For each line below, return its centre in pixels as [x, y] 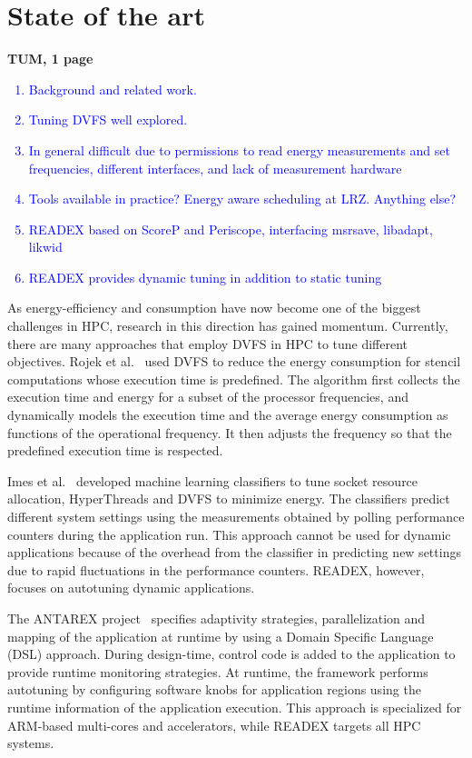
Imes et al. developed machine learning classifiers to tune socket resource [213, 480]
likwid [45, 247]
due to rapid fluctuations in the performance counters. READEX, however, [216, 569]
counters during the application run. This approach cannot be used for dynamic [229, 534]
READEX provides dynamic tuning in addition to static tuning [205, 277]
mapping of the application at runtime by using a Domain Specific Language [221, 636]
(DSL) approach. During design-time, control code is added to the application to [231, 654]
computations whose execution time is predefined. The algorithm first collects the [234, 379]
